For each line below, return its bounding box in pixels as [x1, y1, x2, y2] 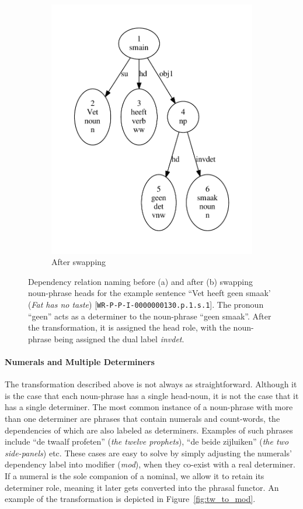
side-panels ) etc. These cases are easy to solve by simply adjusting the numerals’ [5, 446, 292, 459]
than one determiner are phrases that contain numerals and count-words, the [5, 412, 280, 424]
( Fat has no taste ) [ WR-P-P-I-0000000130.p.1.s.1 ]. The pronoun [28, 298, 264, 310]
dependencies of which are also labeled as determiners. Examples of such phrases [5, 424, 293, 436]
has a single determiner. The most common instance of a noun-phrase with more [5, 401, 293, 413]
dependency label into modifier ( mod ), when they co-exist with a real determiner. [5, 458, 295, 470]
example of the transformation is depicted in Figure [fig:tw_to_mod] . [5, 493, 256, 505]
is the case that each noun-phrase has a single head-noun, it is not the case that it [5, 389, 299, 401]
